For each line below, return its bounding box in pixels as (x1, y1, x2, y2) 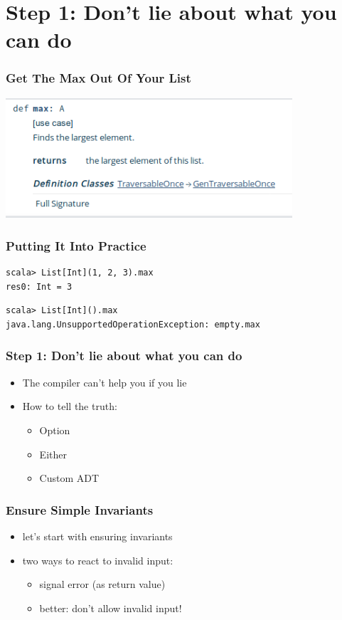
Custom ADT (39, 471, 100, 485)
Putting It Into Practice (6, 236, 146, 254)
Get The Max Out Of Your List (6, 69, 191, 87)
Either (39, 446, 67, 461)
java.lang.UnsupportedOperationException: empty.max (6, 319, 260, 330)
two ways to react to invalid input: (22, 552, 173, 567)
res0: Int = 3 (6, 281, 73, 292)
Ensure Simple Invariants (6, 500, 154, 518)
